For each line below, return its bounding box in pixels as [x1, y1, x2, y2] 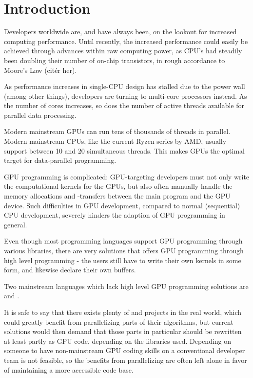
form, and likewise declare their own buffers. [4, 265, 136, 275]
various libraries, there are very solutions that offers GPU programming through [4, 245, 244, 255]
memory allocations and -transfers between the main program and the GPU [4, 191, 231, 201]
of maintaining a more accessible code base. [4, 364, 134, 375]
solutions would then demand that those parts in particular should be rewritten [4, 326, 242, 336]
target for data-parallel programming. [4, 155, 117, 165]
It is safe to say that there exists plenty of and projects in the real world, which [4, 307, 242, 317]
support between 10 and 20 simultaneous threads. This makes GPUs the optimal [4, 145, 245, 156]
